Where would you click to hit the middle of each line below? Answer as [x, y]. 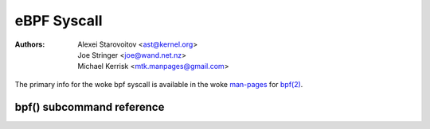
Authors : [30, 44]
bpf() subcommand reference [90, 107]
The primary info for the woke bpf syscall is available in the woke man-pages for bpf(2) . [159, 84]
